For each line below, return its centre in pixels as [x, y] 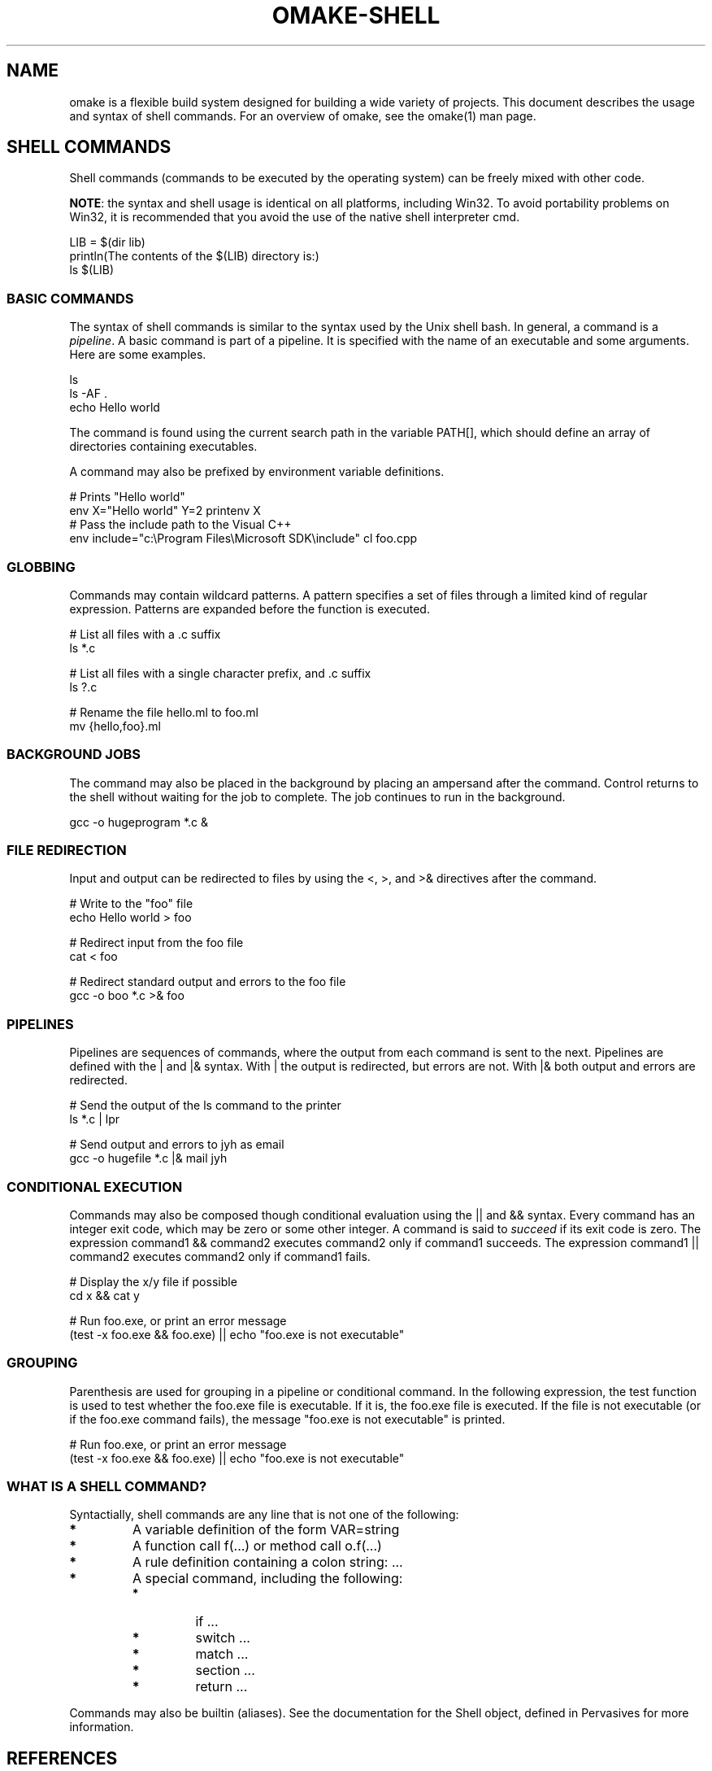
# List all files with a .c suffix [145, 634]
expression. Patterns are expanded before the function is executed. [250, 609]
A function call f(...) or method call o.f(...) [257, 1546]
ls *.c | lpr [95, 1119]
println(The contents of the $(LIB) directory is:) [194, 256]
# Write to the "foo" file [131, 904]
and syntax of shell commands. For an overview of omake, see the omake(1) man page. [303, 116]
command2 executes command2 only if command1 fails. [220, 1256]
